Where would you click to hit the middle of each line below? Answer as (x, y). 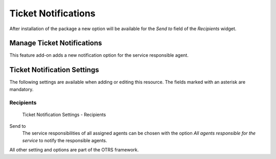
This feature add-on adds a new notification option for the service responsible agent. (99, 55)
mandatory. (21, 89)
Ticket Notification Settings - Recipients (64, 115)
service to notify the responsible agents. (65, 140)
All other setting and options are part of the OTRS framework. (74, 150)
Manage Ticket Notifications (56, 43)
